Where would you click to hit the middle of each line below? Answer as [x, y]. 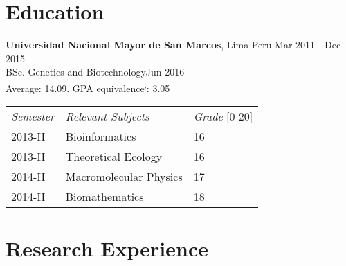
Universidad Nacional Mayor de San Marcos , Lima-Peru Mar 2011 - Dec [173, 45]
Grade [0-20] [223, 116]
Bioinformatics [101, 136]
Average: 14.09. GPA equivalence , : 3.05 [88, 87]
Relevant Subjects [107, 116]
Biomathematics [104, 197]
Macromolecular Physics [124, 177]
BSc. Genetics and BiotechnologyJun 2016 [95, 72]
